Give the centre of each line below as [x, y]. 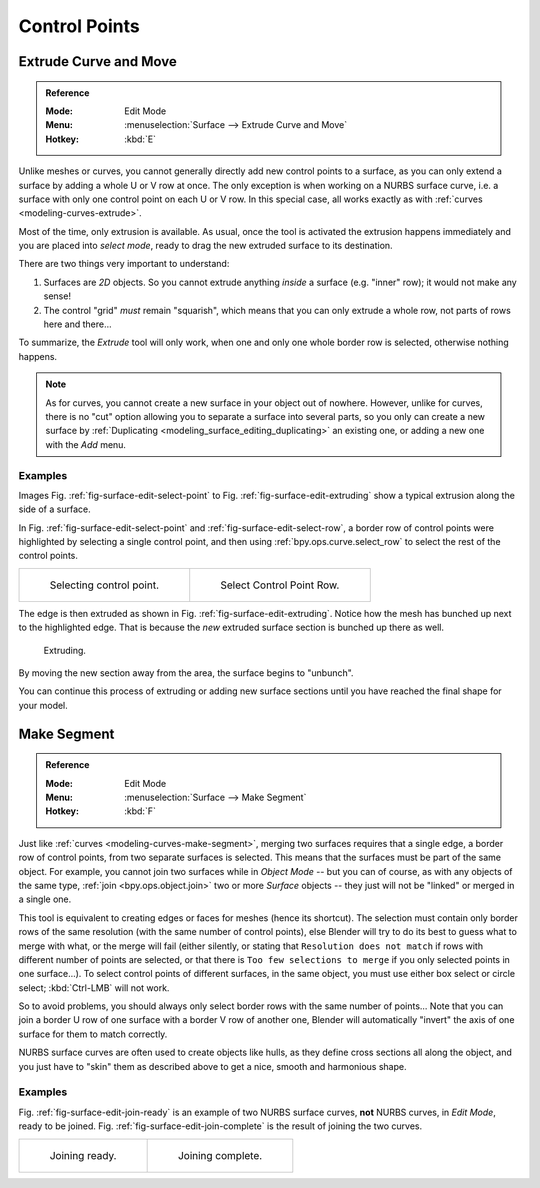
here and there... [77, 324]
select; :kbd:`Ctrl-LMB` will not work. [94, 987]
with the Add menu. [86, 444]
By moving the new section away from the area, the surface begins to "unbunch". [186, 673]
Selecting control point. [104, 585]
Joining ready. [83, 1155]
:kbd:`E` [140, 139]
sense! [57, 296]
